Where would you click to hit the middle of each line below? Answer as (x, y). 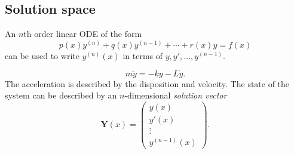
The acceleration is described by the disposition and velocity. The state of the (147, 83)
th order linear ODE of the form (83, 34)
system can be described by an (61, 95)
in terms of (143, 55)
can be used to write (42, 55)
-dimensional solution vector (176, 95)
